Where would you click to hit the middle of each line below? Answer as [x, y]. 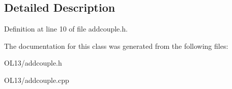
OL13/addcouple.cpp [37, 80]
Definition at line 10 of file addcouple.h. [66, 29]
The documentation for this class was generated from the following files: [116, 46]
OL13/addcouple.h [33, 63]
